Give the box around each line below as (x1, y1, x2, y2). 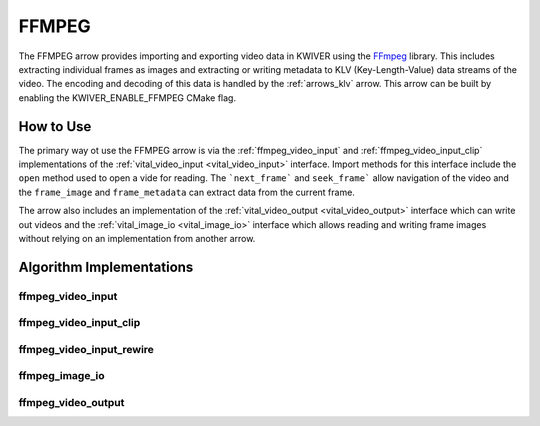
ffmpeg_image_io (18, 369, 105, 383)
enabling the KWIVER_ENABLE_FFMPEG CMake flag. (18, 91, 237, 104)
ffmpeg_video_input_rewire (18, 342, 155, 356)
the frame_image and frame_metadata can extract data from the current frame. (18, 186, 355, 198)
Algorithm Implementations (18, 258, 194, 275)
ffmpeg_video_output (18, 396, 125, 409)
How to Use (18, 118, 92, 135)
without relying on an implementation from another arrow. (18, 232, 256, 244)
